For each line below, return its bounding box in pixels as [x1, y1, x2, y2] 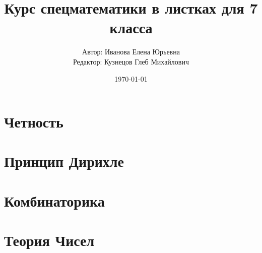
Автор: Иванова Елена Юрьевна [82, 46, 180, 57]
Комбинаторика [4, 190, 105, 211]
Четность [4, 111, 63, 132]
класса [109, 17, 153, 38]
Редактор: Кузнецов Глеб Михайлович [73, 56, 189, 67]
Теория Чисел [4, 230, 95, 250]
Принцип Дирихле [4, 151, 124, 171]
